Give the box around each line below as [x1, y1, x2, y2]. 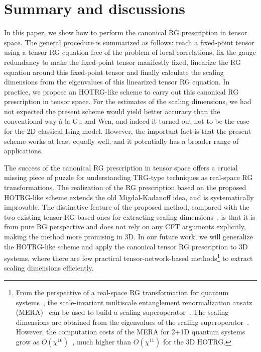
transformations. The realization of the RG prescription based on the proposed [4, 182, 246, 193]
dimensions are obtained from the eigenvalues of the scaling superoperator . [16, 316, 249, 327]
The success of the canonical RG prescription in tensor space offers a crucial [4, 162, 238, 172]
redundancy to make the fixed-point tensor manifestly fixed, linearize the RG [4, 56, 241, 67]
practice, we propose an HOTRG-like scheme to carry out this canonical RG [4, 86, 239, 97]
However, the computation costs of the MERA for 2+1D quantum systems [16, 326, 245, 337]
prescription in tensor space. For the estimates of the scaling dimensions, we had [4, 96, 251, 107]
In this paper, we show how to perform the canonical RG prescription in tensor [4, 27, 247, 38]
